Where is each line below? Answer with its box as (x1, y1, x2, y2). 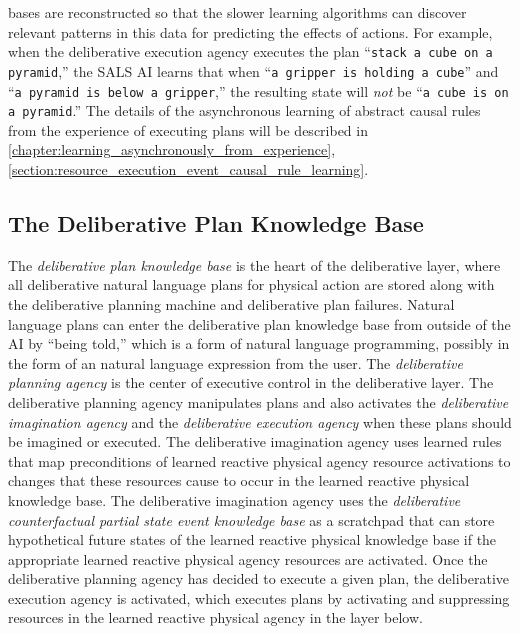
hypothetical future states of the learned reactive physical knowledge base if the (8, 529, 497, 550)
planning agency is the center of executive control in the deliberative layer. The (8, 372, 494, 393)
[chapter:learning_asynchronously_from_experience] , (8, 139, 336, 160)
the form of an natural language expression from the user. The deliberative (8, 352, 463, 373)
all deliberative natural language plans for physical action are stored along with (8, 274, 495, 295)
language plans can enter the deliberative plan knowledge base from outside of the (8, 313, 511, 334)
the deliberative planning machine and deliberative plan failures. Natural (8, 293, 455, 314)
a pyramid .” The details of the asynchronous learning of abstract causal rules (8, 100, 481, 121)
